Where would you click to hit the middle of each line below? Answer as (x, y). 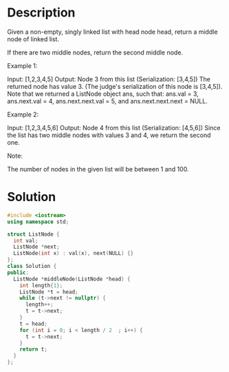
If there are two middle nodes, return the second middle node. (95, 52)
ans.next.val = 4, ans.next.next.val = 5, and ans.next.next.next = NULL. (107, 101)
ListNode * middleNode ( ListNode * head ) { (72, 279)
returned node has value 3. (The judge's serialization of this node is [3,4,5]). (115, 86)
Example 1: (22, 65)
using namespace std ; (38, 222)
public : (18, 272)
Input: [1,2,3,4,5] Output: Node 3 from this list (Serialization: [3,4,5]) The (109, 79)
